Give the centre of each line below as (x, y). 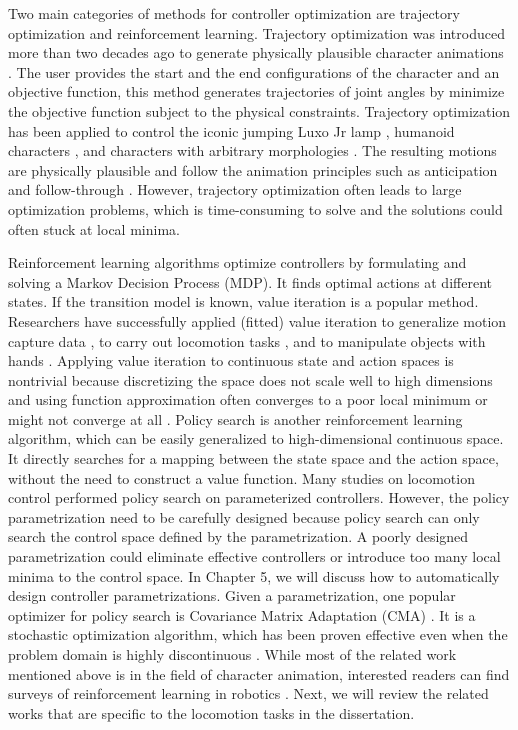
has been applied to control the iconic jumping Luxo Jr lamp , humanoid (231, 130)
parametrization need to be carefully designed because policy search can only (244, 516)
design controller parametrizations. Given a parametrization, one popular (232, 595)
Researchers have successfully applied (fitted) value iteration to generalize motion (257, 320)
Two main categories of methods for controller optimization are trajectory (234, 13)
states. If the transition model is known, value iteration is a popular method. (243, 301)
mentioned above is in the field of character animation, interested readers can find (259, 673)
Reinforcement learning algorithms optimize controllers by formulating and (237, 262)
